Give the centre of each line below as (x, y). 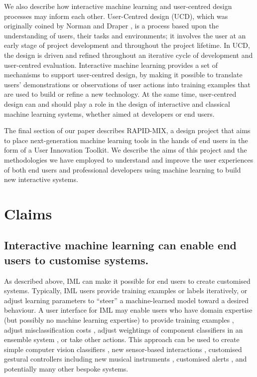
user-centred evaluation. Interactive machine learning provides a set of (111, 65)
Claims (28, 213)
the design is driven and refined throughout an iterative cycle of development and (128, 55)
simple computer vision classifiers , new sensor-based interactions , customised (123, 349)
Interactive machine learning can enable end (121, 245)
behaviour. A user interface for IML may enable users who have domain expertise (128, 310)
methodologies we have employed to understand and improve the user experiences (129, 159)
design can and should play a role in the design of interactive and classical (117, 103)
